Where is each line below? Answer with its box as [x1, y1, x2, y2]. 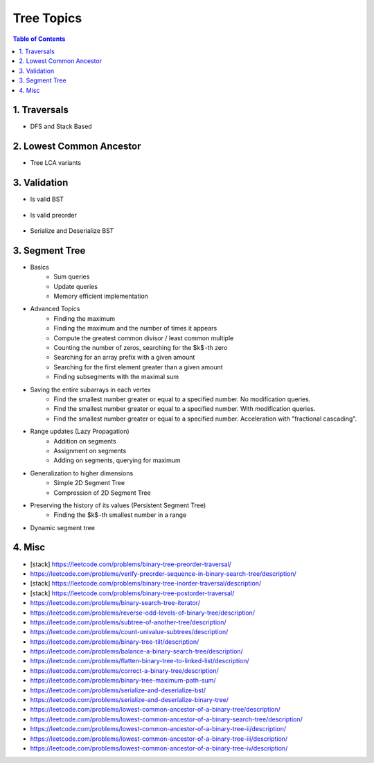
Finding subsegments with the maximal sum [53, 373, 179, 381]
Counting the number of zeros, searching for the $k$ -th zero [53, 344, 228, 352]
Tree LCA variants [30, 159, 82, 167]
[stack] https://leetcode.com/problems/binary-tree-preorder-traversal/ [30, 560, 232, 568]
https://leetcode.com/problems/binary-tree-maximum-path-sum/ [30, 676, 216, 685]
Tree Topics [12, 10, 82, 26]
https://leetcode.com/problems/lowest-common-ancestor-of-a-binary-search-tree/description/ [30, 714, 303, 723]
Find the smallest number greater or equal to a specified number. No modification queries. [53, 395, 311, 403]
